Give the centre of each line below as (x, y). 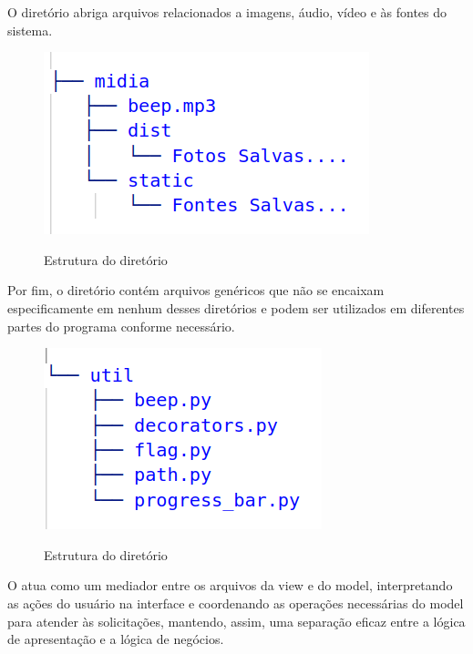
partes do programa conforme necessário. (121, 326)
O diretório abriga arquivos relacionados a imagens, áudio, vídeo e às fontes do (227, 12)
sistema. (30, 30)
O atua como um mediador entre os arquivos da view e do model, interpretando (230, 585)
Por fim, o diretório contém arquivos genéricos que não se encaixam (196, 290)
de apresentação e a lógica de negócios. (116, 639)
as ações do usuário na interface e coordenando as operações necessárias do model (236, 603)
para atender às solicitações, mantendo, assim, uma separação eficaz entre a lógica (236, 621)
